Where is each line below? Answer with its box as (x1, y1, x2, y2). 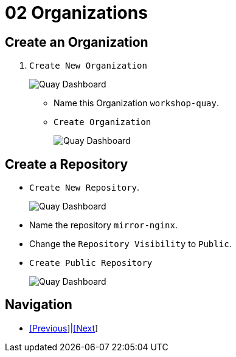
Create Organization (54, 117, 151, 127)
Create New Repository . (29, 182, 140, 193)
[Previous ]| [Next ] (29, 322, 99, 333)
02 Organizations (5, 2, 148, 23)
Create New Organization (29, 61, 147, 71)
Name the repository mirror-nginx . (29, 220, 178, 231)
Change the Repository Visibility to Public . (29, 239, 232, 250)
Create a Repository (5, 156, 128, 172)
